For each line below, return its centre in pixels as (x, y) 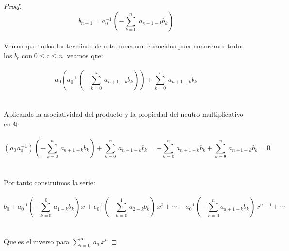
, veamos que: (83, 55)
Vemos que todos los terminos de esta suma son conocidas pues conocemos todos (124, 46)
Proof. (13, 6)
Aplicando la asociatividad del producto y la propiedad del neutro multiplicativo (124, 114)
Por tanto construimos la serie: (49, 182)
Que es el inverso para (37, 241)
